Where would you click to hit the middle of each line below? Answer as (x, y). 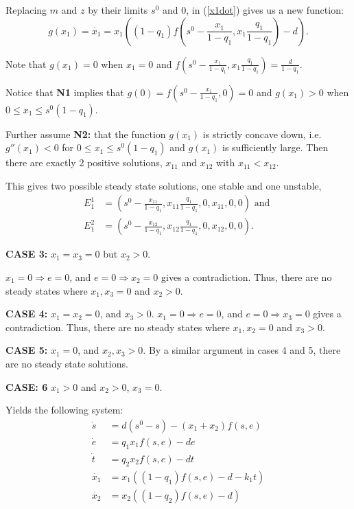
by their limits (118, 10)
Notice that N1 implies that (65, 92)
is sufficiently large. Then (275, 147)
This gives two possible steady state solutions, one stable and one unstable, (164, 185)
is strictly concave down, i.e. (262, 134)
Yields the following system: (64, 410)
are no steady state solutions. (67, 363)
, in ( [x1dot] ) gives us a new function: (265, 10)
